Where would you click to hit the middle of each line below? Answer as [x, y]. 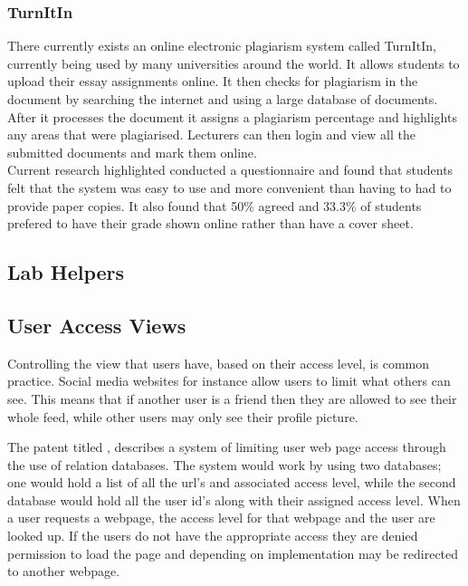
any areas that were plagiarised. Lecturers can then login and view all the [211, 134]
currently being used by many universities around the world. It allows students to [234, 63]
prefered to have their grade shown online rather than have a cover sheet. [210, 223]
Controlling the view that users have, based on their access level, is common [219, 363]
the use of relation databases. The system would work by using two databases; [224, 464]
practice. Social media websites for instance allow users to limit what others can [229, 381]
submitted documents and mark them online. [132, 152]
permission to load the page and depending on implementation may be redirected [233, 553]
